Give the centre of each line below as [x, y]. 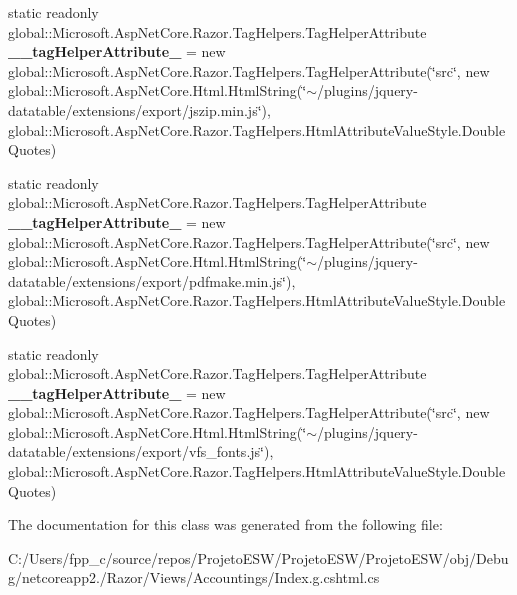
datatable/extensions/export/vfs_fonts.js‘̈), [141, 451]
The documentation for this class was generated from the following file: [225, 524]
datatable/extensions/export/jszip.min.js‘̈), [139, 109]
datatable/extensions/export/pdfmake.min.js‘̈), [152, 280]
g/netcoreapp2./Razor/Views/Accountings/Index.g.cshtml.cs [194, 577]
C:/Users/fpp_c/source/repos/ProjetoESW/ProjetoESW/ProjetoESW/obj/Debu [258, 557]
